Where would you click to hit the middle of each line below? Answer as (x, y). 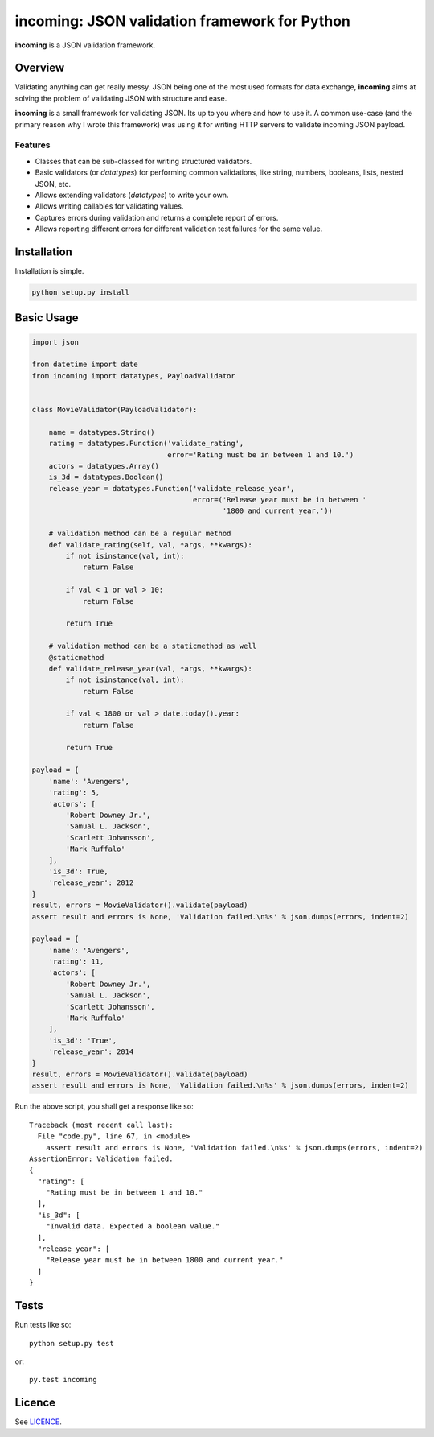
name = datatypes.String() (102, 432)
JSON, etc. (53, 184)
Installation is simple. (49, 271)
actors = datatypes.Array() (104, 466)
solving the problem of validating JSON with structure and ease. (121, 98)
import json (55, 342)
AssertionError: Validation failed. (101, 1158)
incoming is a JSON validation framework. (85, 45)
